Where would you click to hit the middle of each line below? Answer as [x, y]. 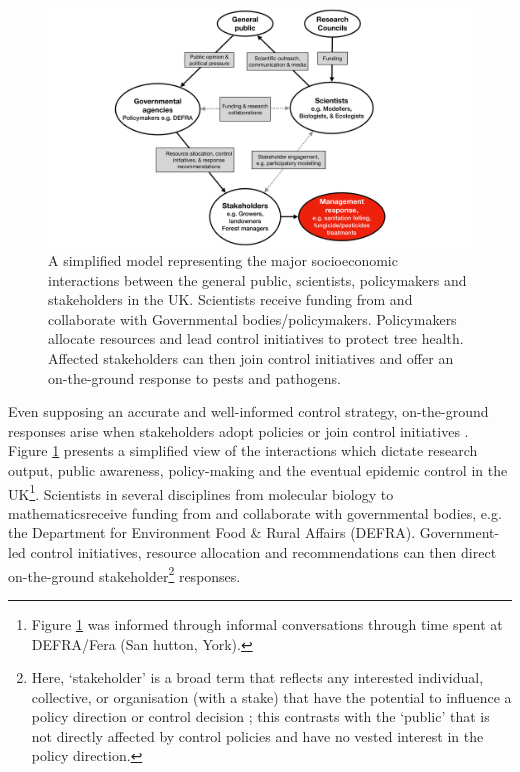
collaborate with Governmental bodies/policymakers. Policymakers [252, 318]
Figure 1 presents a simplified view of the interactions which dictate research [243, 450]
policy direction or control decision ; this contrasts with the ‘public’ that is [260, 716]
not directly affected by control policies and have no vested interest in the [257, 735]
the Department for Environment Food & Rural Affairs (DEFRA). [212, 532]
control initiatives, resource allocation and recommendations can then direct [263, 552]
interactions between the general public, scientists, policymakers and [257, 279]
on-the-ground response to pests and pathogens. [194, 377]
